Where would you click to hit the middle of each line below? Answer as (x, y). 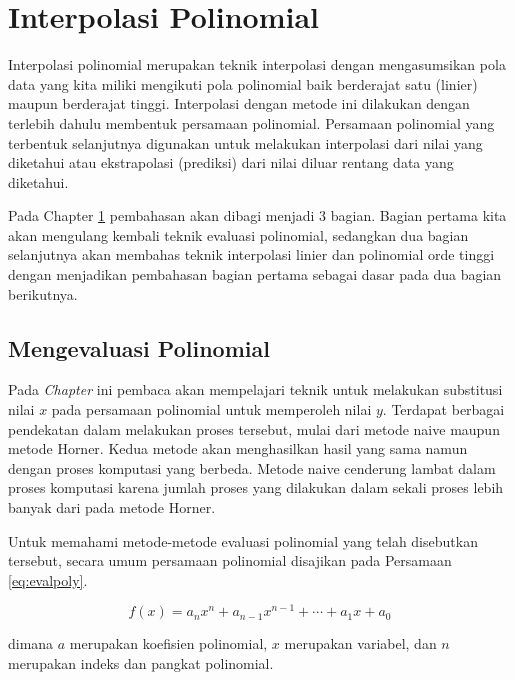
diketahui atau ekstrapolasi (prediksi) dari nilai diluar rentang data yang (231, 162)
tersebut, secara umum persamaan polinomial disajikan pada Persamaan (230, 560)
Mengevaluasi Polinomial (139, 347)
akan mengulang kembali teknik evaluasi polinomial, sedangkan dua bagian (238, 234)
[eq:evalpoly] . (48, 579)
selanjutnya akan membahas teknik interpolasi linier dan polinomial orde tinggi (251, 254)
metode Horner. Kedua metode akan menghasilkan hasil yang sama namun (238, 448)
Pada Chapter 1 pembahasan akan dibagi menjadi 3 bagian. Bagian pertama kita (257, 215)
